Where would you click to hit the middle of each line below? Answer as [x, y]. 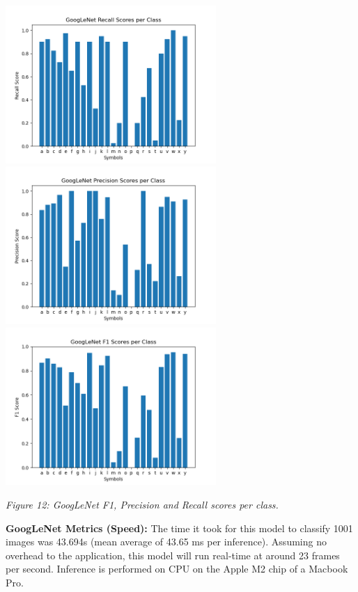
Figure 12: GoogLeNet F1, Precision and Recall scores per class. [142, 505]
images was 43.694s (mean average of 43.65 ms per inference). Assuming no [166, 542]
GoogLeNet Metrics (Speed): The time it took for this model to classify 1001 [179, 528]
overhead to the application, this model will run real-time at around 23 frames [173, 555]
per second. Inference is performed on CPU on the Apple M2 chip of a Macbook [177, 569]
